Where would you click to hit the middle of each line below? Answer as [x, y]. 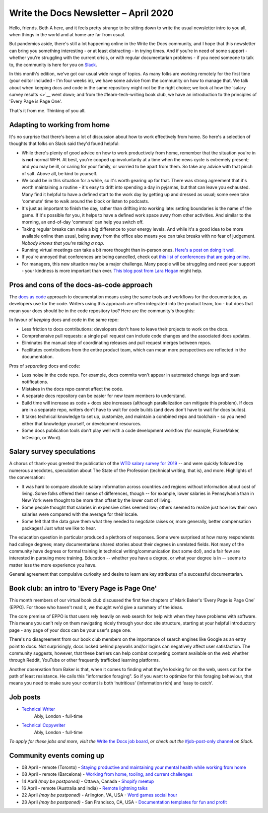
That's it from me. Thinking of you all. [47, 110]
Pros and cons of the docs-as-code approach [81, 285]
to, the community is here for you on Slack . [53, 65]
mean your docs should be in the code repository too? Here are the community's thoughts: [102, 311]
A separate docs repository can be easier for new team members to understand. [104, 396]
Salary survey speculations [52, 452]
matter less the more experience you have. [53, 565]
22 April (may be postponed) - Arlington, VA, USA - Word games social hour [100, 795]
